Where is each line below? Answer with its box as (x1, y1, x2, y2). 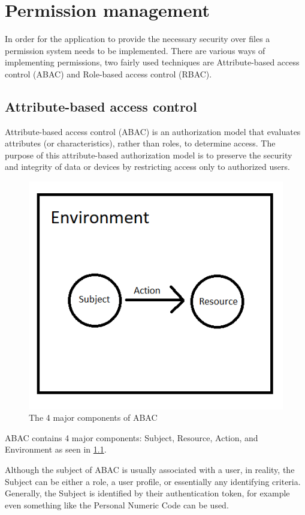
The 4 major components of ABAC (29, 411, 158, 424)
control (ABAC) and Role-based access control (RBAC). (5, 67, 212, 80)
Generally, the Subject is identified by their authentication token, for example (5, 487, 290, 499)
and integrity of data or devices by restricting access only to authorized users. (5, 160, 290, 173)
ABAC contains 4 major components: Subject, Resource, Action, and (5, 431, 258, 444)
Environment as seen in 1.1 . (5, 443, 107, 456)
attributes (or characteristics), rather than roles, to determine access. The (5, 137, 276, 149)
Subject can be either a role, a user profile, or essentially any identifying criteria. (5, 475, 301, 487)
